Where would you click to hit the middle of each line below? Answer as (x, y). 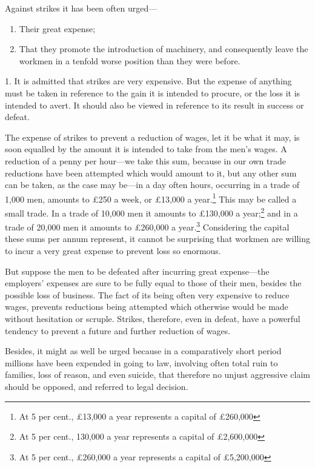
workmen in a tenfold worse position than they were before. (130, 60)
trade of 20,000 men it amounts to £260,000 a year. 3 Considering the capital (147, 226)
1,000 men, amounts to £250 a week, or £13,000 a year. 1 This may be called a (151, 198)
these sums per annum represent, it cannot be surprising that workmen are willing (157, 239)
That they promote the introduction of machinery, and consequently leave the (164, 49)
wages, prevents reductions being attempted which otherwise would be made (147, 307)
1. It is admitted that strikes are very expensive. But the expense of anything (148, 81)
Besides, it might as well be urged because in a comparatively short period (143, 351)
